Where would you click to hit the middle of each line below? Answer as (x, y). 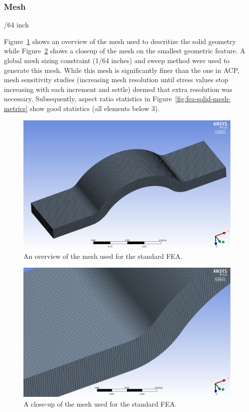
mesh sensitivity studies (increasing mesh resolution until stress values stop (116, 80)
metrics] (16, 108)
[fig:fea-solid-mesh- (203, 99)
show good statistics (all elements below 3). (94, 108)
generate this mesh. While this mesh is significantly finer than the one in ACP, (122, 70)
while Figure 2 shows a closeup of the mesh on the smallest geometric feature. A (125, 51)
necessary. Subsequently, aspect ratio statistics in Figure (88, 99)
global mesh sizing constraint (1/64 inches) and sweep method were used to (117, 60)
